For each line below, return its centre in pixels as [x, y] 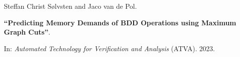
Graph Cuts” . [27, 32]
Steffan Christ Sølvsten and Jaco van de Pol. [70, 6]
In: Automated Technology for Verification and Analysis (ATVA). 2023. [110, 48]
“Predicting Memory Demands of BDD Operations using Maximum [120, 22]
